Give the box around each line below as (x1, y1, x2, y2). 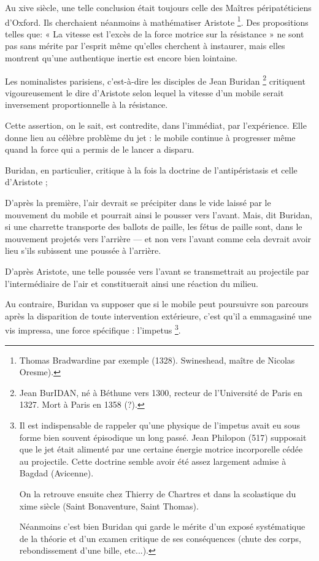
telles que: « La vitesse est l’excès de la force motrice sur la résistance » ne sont (5, 27, 304, 40)
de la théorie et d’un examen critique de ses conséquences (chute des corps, (19, 532, 301, 544)
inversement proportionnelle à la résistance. (5, 98, 168, 111)
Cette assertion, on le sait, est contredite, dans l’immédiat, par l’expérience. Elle (5, 119, 307, 132)
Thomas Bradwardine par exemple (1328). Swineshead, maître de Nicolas (19, 353, 295, 366)
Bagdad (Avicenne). (19, 467, 94, 479)
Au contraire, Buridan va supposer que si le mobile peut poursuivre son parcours (5, 297, 309, 310)
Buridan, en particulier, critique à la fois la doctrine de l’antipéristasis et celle (5, 163, 298, 176)
